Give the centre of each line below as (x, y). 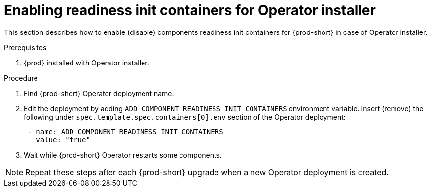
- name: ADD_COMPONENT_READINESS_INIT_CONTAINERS (126, 132)
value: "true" (63, 140)
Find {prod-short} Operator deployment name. (99, 93)
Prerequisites (25, 47)
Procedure (21, 78)
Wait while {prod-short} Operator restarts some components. (123, 155)
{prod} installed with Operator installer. (87, 63)
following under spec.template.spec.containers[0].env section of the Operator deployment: (185, 117)
